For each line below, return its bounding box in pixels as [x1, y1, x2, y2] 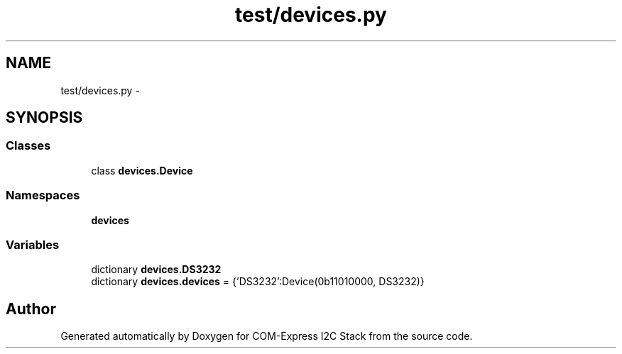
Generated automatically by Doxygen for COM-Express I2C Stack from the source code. [60, 330, 473, 343]
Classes [6, 138, 51, 153]
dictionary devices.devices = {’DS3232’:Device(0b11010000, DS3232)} [91, 275, 425, 288]
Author [6, 299, 56, 318]
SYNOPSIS [6, 109, 83, 127]
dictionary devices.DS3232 [91, 263, 222, 276]
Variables [6, 237, 60, 252]
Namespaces [6, 188, 80, 203]
